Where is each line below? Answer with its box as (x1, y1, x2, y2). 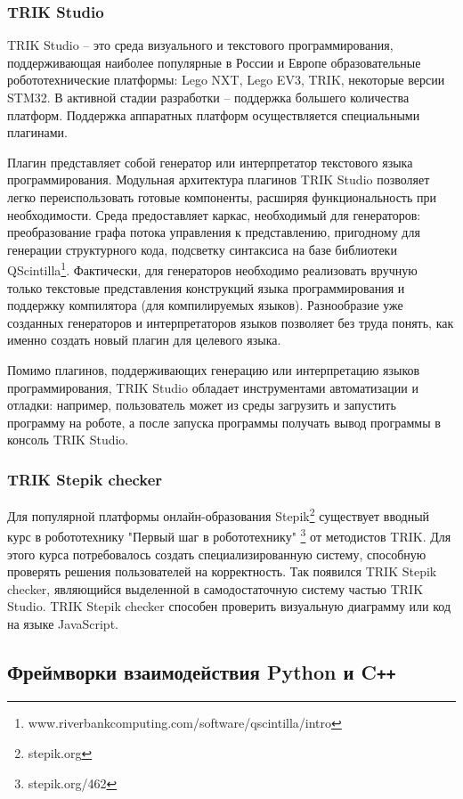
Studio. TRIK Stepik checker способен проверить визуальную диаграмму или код (7, 597, 451, 616)
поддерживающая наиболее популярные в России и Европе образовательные (7, 53, 421, 71)
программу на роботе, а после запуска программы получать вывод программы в (7, 412, 441, 431)
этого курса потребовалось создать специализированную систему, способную (7, 544, 426, 563)
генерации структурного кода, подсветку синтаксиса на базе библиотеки (7, 240, 397, 258)
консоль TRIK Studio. (7, 430, 129, 449)
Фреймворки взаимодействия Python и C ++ (7, 658, 396, 686)
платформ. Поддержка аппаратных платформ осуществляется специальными (7, 105, 420, 124)
